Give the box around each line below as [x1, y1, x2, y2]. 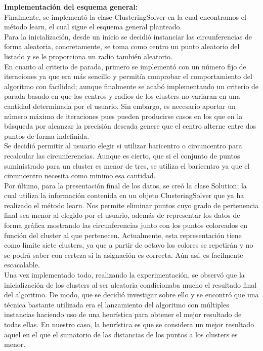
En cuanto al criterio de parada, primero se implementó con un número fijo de [4, 61, 246, 71]
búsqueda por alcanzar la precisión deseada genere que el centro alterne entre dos [4, 121, 256, 131]
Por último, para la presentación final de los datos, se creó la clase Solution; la [4, 180, 247, 190]
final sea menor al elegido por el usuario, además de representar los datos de [4, 210, 240, 220]
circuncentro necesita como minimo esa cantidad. [4, 170, 156, 181]
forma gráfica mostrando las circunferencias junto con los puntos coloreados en [4, 220, 247, 230]
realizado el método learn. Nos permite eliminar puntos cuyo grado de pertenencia [4, 200, 259, 210]
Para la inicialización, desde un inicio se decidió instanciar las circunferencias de [4, 31, 252, 42]
